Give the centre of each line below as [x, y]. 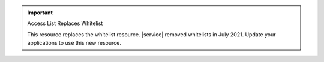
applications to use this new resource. [74, 43]
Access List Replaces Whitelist [65, 23]
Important [40, 13]
